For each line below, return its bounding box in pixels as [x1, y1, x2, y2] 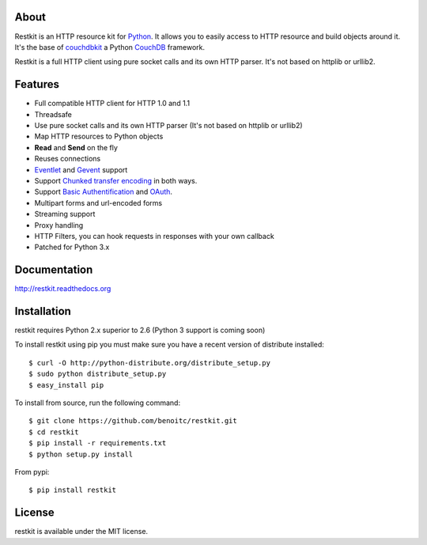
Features [14, 78, 59, 91]
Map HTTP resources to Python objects [34, 131, 164, 142]
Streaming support [34, 210, 96, 219]
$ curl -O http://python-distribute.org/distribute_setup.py [28, 358, 270, 367]
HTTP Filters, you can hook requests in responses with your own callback [34, 231, 274, 240]
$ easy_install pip [28, 380, 104, 389]
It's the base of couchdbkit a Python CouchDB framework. [14, 42, 206, 51]
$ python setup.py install [28, 449, 134, 459]
